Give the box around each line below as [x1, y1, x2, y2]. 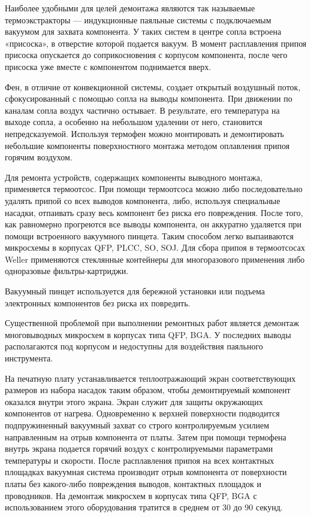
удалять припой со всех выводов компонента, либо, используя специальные [5, 194, 280, 206]
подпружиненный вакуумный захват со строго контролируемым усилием [5, 419, 270, 431]
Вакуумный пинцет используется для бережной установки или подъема [5, 285, 265, 297]
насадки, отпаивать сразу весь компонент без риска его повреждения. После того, [5, 206, 303, 218]
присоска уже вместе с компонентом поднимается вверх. [5, 60, 212, 72]
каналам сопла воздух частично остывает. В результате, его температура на [5, 104, 280, 116]
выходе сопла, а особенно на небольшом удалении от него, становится [5, 115, 262, 128]
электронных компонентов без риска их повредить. [5, 296, 191, 309]
